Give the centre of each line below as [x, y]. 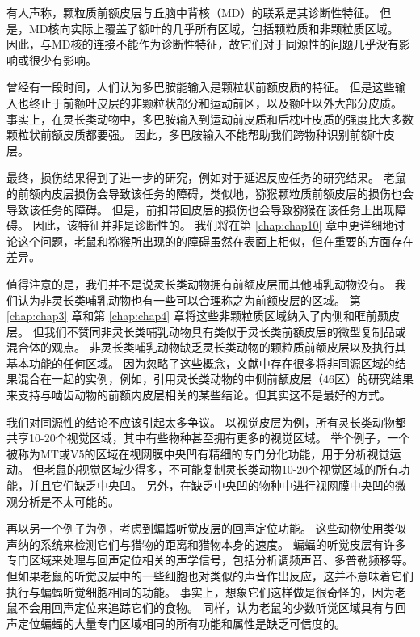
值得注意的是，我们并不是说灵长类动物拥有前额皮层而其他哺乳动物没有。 [199, 283]
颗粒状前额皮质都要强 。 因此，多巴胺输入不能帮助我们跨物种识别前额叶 [195, 135]
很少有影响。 [63, 59]
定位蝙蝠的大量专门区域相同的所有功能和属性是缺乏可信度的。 [181, 623]
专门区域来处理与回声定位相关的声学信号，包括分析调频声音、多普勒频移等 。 [210, 560]
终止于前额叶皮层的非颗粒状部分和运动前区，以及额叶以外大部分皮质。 [215, 102]
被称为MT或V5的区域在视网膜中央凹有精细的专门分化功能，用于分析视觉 [198, 453]
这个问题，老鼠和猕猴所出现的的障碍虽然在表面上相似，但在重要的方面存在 [215, 240]
